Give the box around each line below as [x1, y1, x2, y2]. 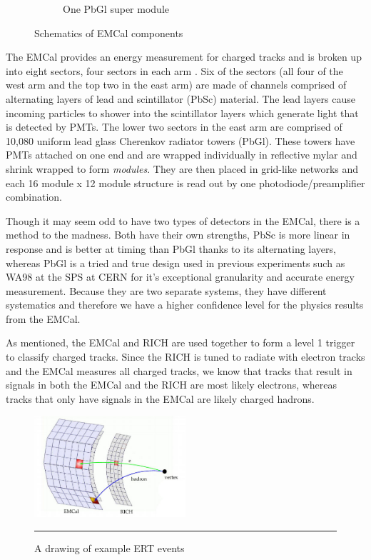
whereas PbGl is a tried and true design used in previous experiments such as [6, 255, 345, 270]
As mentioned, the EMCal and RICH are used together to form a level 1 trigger [6, 335, 355, 350]
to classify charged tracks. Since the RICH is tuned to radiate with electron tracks [6, 349, 365, 364]
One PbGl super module [63, 1, 169, 16]
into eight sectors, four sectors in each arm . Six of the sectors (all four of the [6, 63, 343, 78]
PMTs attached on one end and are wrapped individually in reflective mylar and [6, 147, 357, 162]
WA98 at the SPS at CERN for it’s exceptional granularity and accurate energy [6, 269, 355, 284]
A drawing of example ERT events [34, 540, 185, 555]
